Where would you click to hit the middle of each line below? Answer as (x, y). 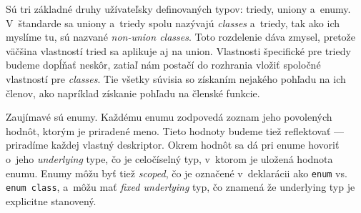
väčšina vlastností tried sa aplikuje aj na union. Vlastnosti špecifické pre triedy (178, 50)
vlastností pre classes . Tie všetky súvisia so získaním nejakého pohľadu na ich (176, 78)
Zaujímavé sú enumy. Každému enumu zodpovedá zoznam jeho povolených (169, 117)
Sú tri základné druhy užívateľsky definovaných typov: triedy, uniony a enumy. (178, 9)
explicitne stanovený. (51, 200)
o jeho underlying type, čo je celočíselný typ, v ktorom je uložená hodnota (169, 158)
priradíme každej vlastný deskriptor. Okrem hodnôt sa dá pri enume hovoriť (173, 145)
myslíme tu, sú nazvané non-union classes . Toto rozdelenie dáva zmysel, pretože (181, 37)
